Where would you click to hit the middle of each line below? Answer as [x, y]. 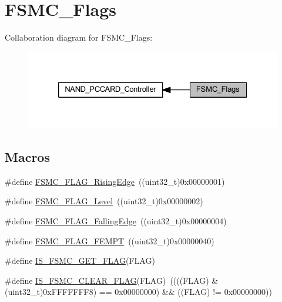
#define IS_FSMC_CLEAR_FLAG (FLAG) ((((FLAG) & [112, 280]
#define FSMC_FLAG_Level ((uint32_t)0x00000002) [104, 201]
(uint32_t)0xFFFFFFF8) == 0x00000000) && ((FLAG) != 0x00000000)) [138, 292]
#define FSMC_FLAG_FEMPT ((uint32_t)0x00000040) [110, 240]
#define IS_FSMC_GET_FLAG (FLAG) [80, 260]
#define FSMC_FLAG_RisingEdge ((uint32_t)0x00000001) [115, 181]
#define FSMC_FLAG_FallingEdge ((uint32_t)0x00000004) [116, 221]
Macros [27, 157]
